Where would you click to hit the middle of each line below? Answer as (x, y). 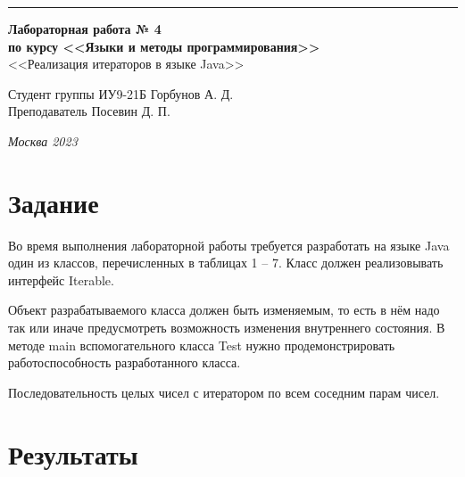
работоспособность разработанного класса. (125, 362)
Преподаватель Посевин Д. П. (89, 111)
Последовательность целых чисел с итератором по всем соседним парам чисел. (224, 392)
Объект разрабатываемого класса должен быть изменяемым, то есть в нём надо (224, 310)
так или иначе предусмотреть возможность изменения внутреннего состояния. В (227, 328)
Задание (54, 202)
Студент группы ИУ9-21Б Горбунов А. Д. (121, 93)
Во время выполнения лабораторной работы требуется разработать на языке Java (229, 245)
